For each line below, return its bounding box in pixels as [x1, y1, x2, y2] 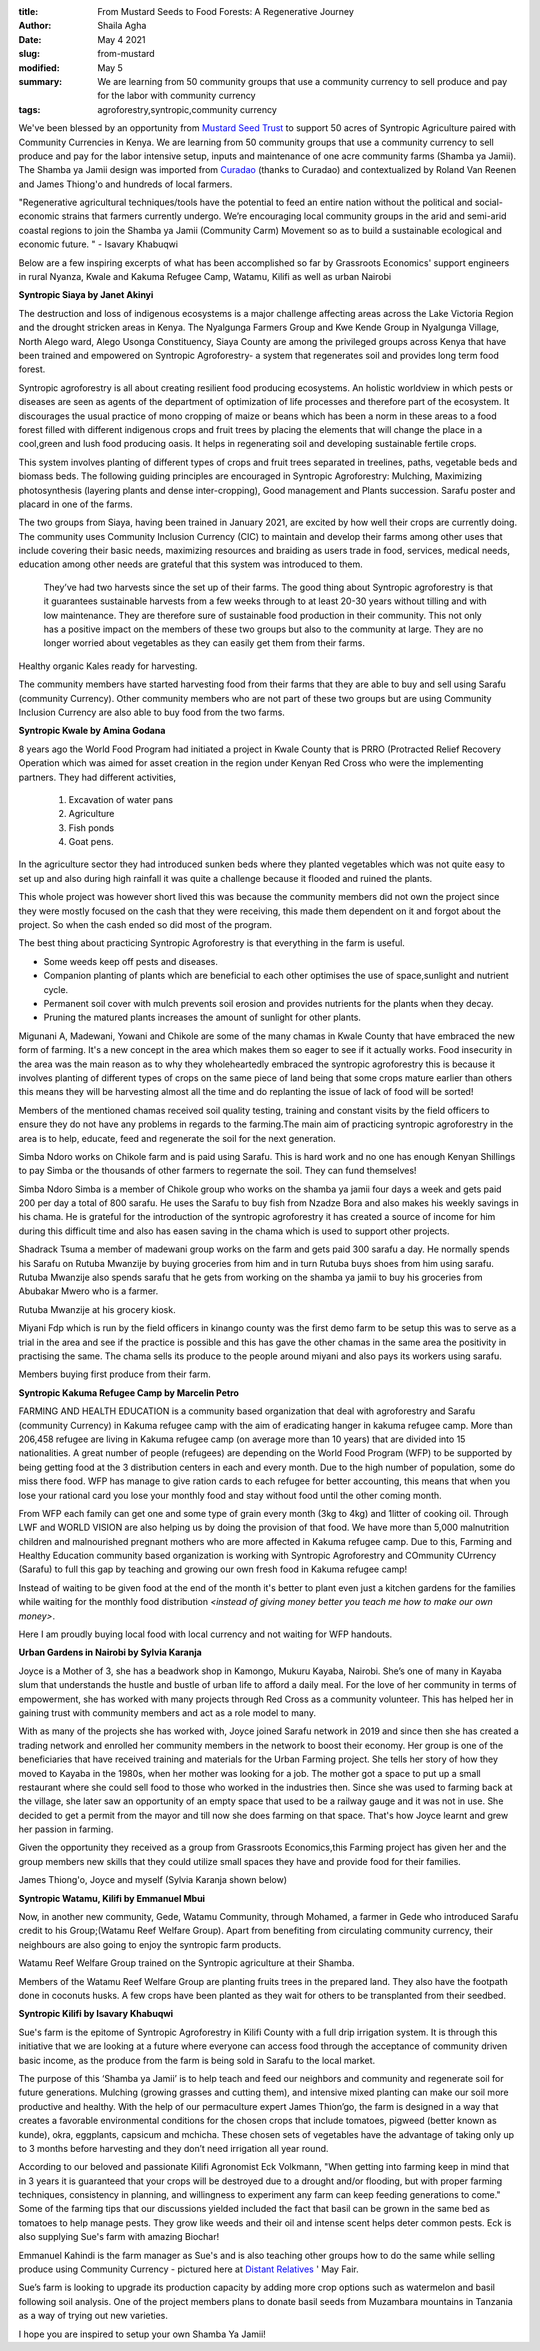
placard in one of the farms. [18, 498, 134, 510]
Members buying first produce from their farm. [18, 1368, 212, 1380]
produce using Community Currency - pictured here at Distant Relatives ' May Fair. [18, 2263, 359, 2275]
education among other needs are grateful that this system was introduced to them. [18, 558, 364, 570]
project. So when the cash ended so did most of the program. [18, 919, 273, 931]
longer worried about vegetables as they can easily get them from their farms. [43, 637, 365, 649]
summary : [18, 75, 63, 87]
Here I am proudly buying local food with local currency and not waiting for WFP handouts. [18, 1628, 393, 1640]
